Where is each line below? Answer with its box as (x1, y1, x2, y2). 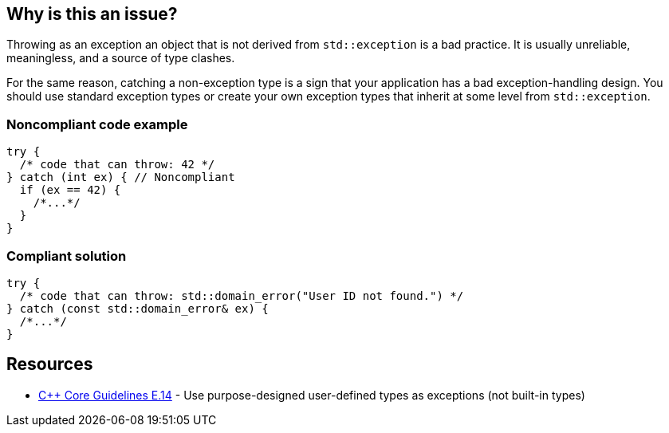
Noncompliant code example (6, 116, 188, 132)
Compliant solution (6, 247, 127, 264)
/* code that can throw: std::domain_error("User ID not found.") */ (19, 289, 464, 302)
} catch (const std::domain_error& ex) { (6, 301, 269, 315)
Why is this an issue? (6, 4, 178, 24)
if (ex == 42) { (19, 183, 121, 197)
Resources (6, 354, 93, 375)
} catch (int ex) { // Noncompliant (6, 171, 235, 184)
